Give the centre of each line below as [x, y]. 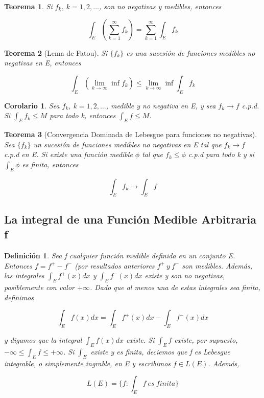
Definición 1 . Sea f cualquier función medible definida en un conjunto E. [120, 255]
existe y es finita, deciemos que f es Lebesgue [160, 351]
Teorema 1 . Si [28, 6]
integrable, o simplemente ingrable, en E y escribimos [88, 363]
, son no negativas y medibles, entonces [160, 6]
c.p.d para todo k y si [221, 154]
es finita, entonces [50, 164]
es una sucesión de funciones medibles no [191, 52]
